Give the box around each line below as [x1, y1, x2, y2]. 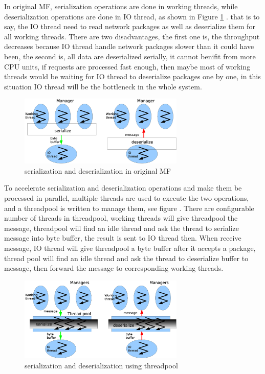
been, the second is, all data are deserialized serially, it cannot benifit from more [4, 51, 256, 61]
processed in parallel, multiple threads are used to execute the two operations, [4, 193, 249, 203]
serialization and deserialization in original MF [25, 165, 171, 176]
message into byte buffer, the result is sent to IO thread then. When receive [4, 232, 241, 243]
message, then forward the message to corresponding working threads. [4, 263, 224, 273]
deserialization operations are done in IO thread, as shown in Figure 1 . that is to [4, 11, 260, 21]
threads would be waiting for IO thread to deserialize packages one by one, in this [4, 71, 261, 82]
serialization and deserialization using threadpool [25, 360, 178, 370]
